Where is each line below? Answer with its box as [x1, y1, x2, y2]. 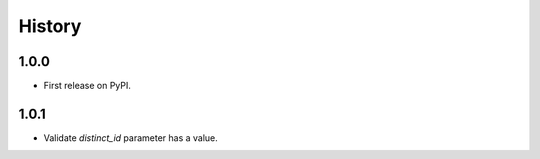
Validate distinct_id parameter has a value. [43, 131, 219, 144]
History [18, 15, 82, 37]
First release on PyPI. [43, 80, 132, 92]
